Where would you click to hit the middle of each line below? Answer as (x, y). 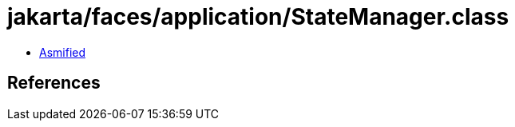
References (54, 83)
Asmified (63, 52)
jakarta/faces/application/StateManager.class (258, 17)
